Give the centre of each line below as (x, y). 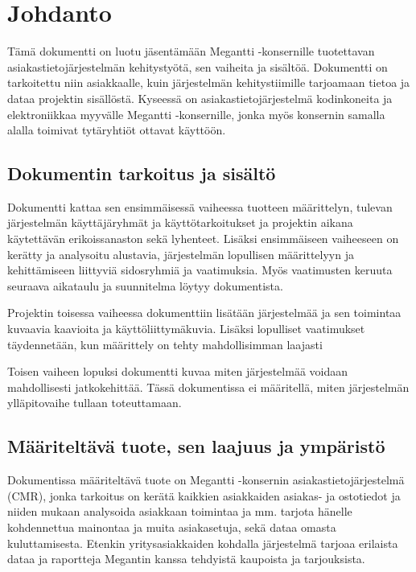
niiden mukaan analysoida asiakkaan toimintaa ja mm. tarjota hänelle (180, 511)
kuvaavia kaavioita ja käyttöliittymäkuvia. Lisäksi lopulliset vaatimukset (186, 329)
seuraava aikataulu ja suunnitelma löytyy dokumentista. (145, 285)
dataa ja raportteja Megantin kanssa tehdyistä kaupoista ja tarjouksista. (186, 559)
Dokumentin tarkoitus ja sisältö (142, 173)
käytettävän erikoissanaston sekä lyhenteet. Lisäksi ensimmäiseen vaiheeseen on (203, 239)
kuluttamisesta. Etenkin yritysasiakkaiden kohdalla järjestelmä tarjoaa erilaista (203, 543)
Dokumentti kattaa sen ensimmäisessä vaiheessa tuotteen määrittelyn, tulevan (200, 206)
